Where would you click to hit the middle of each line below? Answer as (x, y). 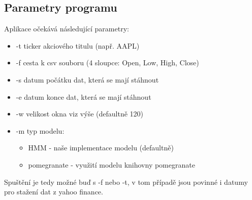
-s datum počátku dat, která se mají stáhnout (87, 79)
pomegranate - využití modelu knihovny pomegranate (112, 164)
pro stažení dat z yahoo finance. (54, 192)
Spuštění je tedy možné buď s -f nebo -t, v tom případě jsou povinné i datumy (126, 182)
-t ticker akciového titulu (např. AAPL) (78, 45)
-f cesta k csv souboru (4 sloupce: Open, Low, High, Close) (107, 63)
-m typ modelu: (40, 130)
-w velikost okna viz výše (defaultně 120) (80, 114)
